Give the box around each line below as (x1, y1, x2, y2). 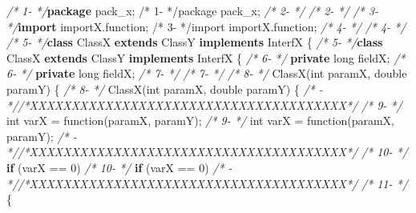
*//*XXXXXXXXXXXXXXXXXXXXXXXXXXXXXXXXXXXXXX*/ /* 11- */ (6, 175, 408, 191)
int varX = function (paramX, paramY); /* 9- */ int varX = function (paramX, (6, 112, 394, 129)
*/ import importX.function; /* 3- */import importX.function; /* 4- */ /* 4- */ (6, 18, 406, 34)
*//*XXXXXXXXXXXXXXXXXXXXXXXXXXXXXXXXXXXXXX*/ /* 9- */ (6, 96, 402, 113)
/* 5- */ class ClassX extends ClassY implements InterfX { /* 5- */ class (6, 34, 383, 50)
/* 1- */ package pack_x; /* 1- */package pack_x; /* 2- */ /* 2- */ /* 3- (6, 2, 378, 18)
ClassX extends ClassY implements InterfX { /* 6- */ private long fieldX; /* (6, 49, 406, 66)
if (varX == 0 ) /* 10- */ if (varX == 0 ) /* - (6, 159, 232, 175)
